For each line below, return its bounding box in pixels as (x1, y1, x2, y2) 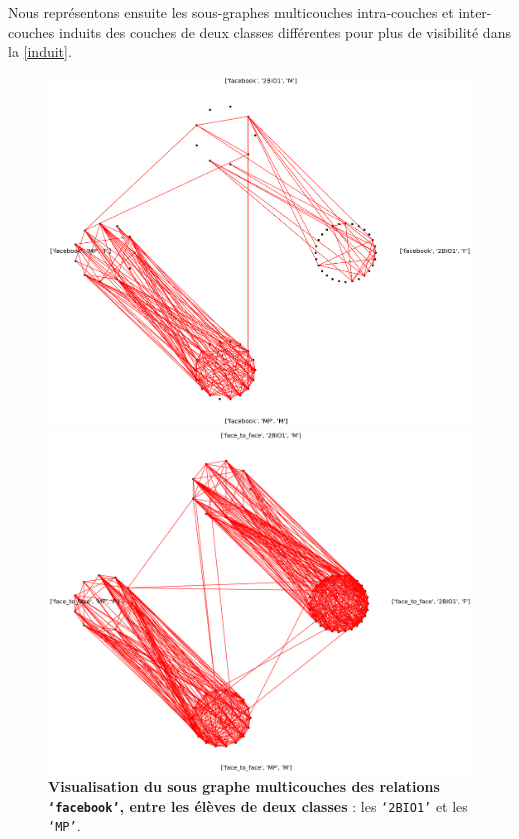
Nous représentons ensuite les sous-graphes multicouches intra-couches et (8, 2, 454, 22)
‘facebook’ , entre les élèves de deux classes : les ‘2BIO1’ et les (48, 795, 468, 816)
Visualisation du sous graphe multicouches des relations (48, 776, 440, 797)
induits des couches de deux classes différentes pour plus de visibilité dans (59, 21, 511, 42)
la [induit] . (8, 41, 72, 62)
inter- (458, 2, 492, 22)
